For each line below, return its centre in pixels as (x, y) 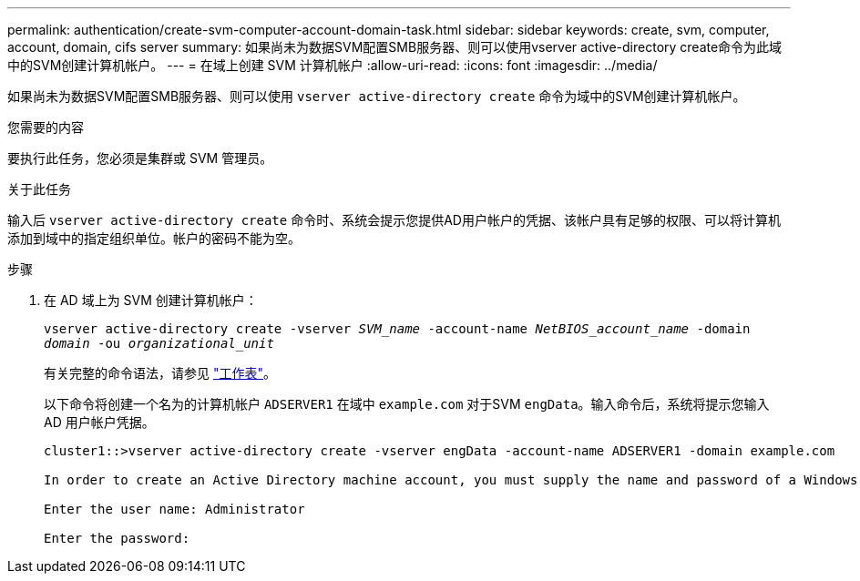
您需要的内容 (46, 127)
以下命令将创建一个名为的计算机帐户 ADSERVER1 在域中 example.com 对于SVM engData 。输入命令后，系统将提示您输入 (407, 404)
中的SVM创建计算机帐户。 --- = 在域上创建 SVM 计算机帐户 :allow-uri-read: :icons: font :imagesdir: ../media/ (333, 65)
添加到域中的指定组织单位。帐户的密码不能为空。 (154, 238)
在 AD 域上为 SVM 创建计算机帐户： (151, 300)
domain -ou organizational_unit (159, 343)
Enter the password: (117, 538)
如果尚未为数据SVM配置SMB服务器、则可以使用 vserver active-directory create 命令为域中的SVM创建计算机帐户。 (377, 96)
